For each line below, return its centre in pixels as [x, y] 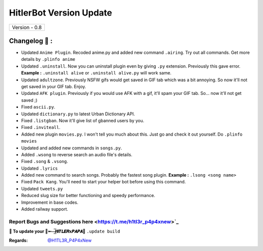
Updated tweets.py [42, 188]
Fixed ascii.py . [38, 107]
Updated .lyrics [39, 168]
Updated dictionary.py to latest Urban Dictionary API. [78, 114]
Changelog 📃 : [31, 41]
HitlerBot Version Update [61, 13]
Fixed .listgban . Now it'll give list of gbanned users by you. [83, 120]
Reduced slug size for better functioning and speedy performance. [88, 196]
